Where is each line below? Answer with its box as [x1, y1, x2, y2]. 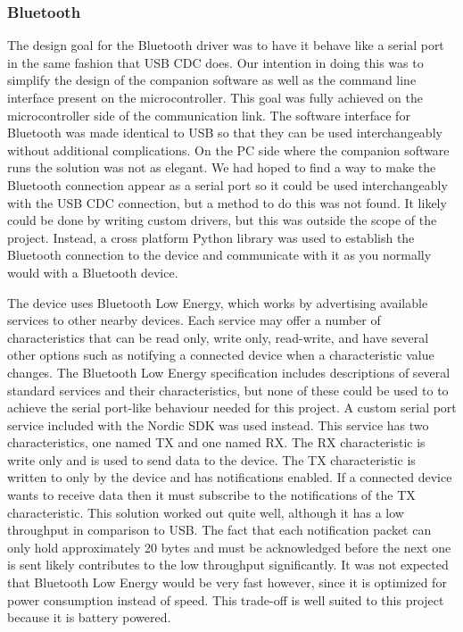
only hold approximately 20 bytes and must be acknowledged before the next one [7, 537, 451, 556]
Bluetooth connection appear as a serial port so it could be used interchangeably [7, 175, 448, 194]
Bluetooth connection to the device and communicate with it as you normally [7, 245, 432, 264]
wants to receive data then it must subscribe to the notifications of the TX [7, 486, 416, 504]
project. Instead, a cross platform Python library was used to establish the [7, 228, 415, 246]
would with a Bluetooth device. [7, 262, 178, 281]
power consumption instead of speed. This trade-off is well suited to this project [7, 590, 444, 609]
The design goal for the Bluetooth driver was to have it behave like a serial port [7, 36, 444, 54]
